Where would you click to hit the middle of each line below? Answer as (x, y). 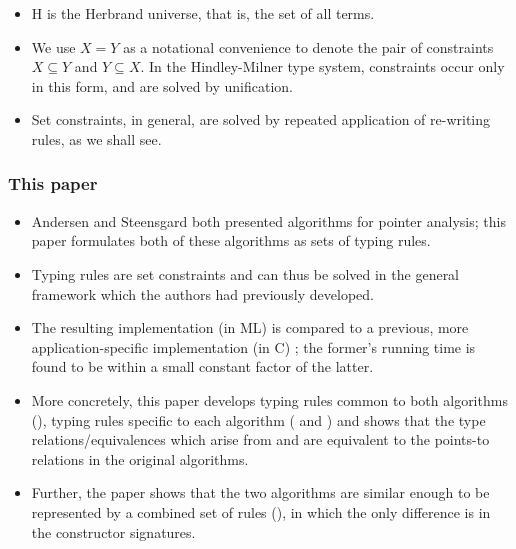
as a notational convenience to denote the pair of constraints (308, 46)
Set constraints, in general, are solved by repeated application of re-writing (261, 119)
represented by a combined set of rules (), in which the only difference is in (261, 511)
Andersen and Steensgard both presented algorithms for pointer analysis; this (268, 220)
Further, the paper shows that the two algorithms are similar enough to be (260, 492)
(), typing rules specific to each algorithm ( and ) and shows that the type (258, 419)
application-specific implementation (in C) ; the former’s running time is (253, 346)
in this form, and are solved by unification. (162, 85)
